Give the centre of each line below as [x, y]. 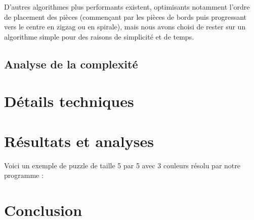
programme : [24, 175]
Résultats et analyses [79, 141]
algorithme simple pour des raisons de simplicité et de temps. [99, 36]
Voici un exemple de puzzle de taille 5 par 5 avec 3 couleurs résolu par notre [122, 165]
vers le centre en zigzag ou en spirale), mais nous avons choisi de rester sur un [125, 27]
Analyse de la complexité [71, 64]
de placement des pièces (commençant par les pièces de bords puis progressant [125, 16]
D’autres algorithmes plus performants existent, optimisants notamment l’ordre [127, 7]
